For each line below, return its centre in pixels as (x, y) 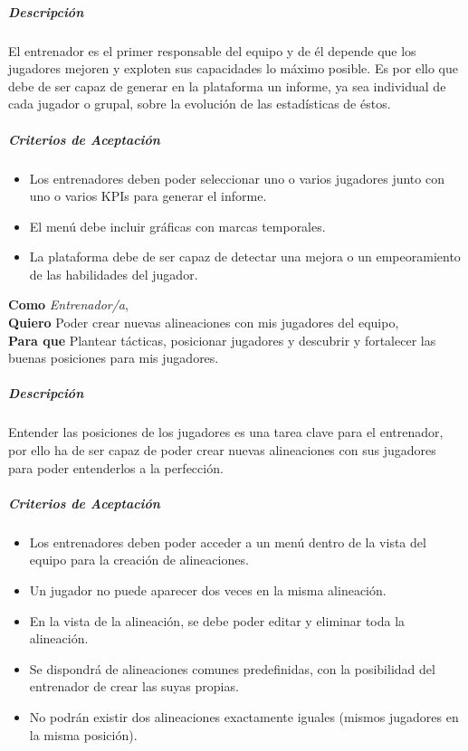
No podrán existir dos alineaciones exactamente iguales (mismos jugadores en (244, 716)
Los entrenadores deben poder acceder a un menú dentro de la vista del (228, 542)
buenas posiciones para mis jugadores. (114, 358)
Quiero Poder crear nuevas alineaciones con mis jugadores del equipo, (204, 323)
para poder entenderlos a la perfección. (116, 467)
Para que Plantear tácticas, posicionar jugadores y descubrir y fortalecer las (222, 340)
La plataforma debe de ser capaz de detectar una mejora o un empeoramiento (245, 257)
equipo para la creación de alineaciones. (139, 560)
